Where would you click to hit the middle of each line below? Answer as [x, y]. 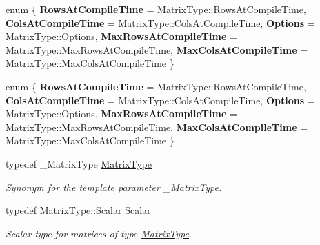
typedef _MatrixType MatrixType [79, 163]
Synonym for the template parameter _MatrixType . [114, 187]
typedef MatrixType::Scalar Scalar [78, 210]
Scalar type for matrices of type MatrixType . [99, 233]
